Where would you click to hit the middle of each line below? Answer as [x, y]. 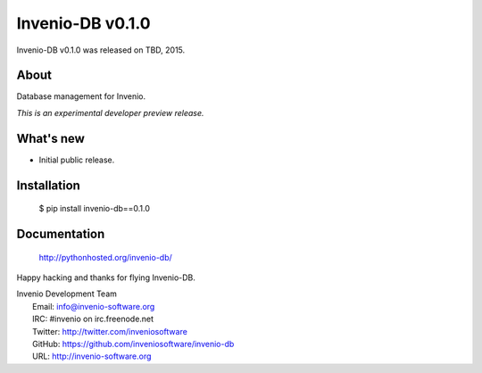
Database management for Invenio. [81, 96]
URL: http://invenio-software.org [92, 356]
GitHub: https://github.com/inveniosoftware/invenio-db [133, 344]
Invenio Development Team [67, 294]
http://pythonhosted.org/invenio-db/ [106, 257]
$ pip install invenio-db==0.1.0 [95, 209]
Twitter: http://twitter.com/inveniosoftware [110, 331]
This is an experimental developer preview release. [110, 112]
